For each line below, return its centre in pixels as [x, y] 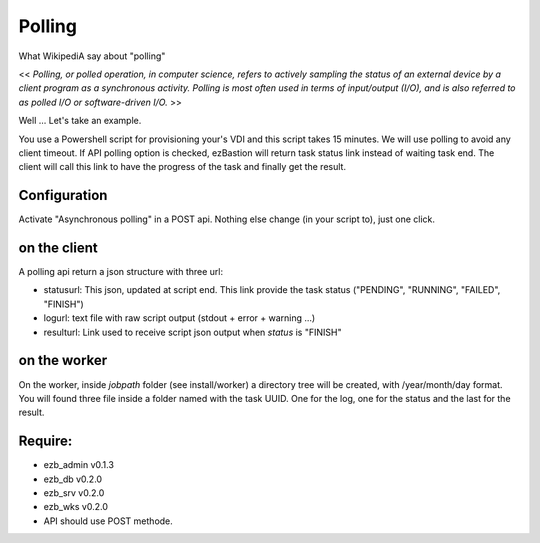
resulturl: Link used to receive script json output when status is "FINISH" [192, 332]
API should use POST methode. [108, 521]
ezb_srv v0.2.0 [74, 493]
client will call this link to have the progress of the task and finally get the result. [182, 167]
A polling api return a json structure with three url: [121, 272]
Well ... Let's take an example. [80, 121]
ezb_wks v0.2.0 [76, 507]
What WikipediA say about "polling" [92, 56]
